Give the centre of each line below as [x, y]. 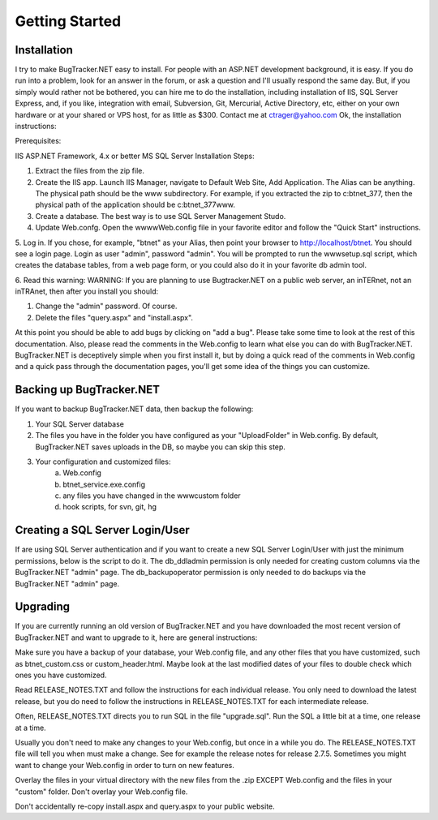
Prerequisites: [38, 141]
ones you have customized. [61, 675]
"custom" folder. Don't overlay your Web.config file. [101, 792]
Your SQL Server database [80, 424]
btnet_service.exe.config [104, 484]
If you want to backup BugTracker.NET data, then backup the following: [134, 409]
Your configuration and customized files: [103, 462]
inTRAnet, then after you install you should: [87, 291]
